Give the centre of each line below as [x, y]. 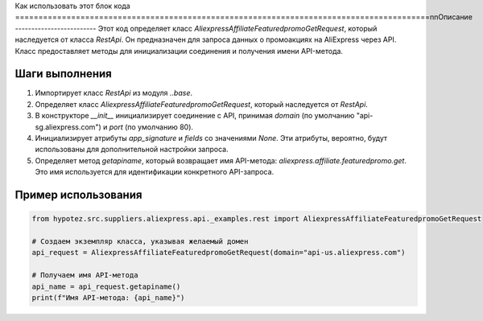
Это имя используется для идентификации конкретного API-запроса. [155, 172]
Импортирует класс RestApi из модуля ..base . [114, 93]
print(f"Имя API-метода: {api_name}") [108, 297]
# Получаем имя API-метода [85, 275]
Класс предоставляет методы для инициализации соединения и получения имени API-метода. [179, 51]
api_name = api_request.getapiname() [106, 286]
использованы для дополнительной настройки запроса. [132, 150]
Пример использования [78, 195]
